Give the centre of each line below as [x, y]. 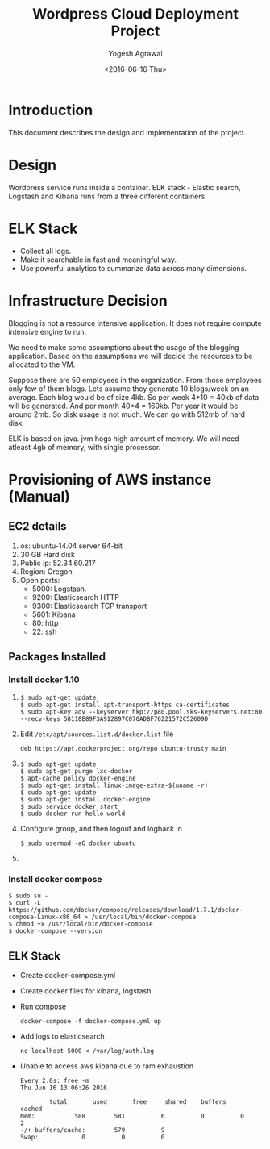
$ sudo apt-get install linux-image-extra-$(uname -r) [114, 786]
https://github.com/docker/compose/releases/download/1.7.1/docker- [126, 910]
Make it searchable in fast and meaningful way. [98, 260]
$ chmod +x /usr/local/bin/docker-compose [81, 924]
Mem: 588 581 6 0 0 [132, 1116]
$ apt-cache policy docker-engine [78, 779]
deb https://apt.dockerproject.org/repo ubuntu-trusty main [123, 749]
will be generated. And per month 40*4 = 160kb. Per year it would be [123, 406]
